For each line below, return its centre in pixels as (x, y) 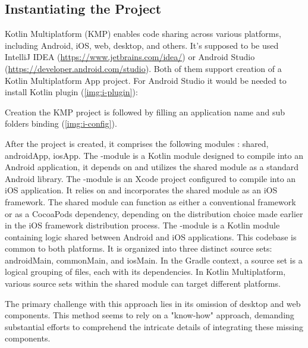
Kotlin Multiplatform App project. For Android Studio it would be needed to (146, 80)
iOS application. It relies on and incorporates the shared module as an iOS (141, 190)
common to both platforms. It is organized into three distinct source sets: (139, 248)
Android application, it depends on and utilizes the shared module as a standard (152, 167)
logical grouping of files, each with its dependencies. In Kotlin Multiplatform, (145, 272)
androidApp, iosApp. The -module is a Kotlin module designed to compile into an (154, 155)
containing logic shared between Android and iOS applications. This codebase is (151, 236)
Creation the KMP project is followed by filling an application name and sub (145, 112)
